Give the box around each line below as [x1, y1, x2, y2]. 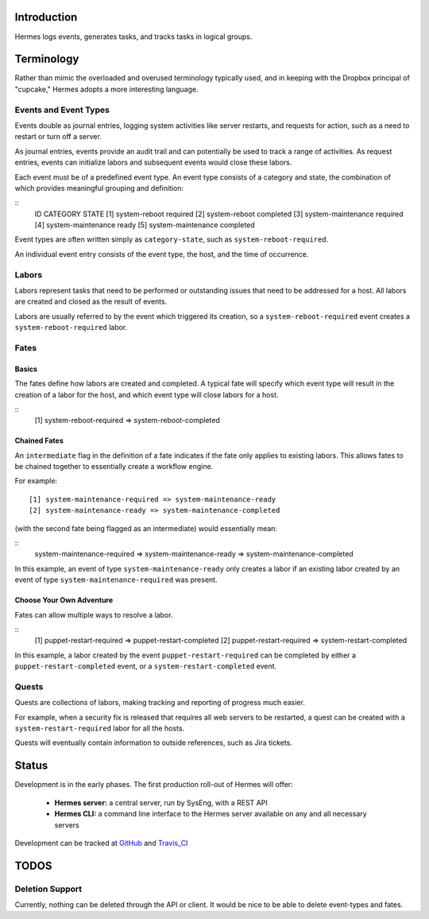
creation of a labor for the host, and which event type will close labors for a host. [14, 390, 279, 399]
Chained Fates [14, 436, 64, 445]
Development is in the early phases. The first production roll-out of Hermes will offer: [14, 780, 293, 789]
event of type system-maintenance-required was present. [14, 575, 218, 584]
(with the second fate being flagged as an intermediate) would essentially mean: [14, 523, 278, 533]
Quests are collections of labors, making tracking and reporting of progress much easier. [14, 698, 305, 708]
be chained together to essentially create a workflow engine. [14, 462, 214, 471]
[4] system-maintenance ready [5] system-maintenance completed [34, 220, 255, 230]
